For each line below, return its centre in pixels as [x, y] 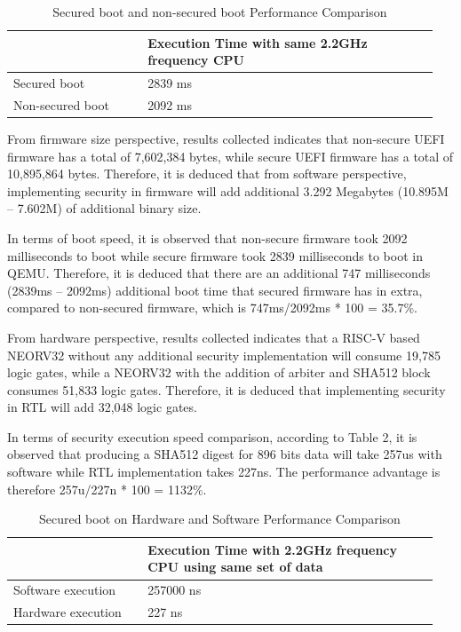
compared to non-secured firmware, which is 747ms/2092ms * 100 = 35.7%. [213, 308]
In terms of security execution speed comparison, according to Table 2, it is [212, 436]
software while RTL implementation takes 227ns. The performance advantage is [224, 472]
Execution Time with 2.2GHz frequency [272, 549]
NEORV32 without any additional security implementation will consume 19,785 [224, 355]
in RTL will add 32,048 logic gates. [102, 407]
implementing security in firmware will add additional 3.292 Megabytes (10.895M [228, 190]
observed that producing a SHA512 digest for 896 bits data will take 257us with [225, 454]
